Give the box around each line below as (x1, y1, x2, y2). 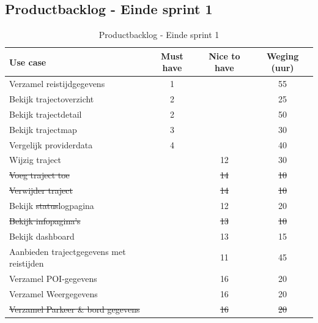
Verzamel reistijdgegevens (9, 77, 105, 90)
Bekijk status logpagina (9, 199, 94, 211)
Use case (9, 55, 46, 68)
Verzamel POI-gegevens (9, 272, 97, 284)
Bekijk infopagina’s (9, 214, 81, 227)
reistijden (9, 257, 44, 270)
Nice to (209, 49, 240, 62)
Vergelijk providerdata (9, 138, 93, 151)
